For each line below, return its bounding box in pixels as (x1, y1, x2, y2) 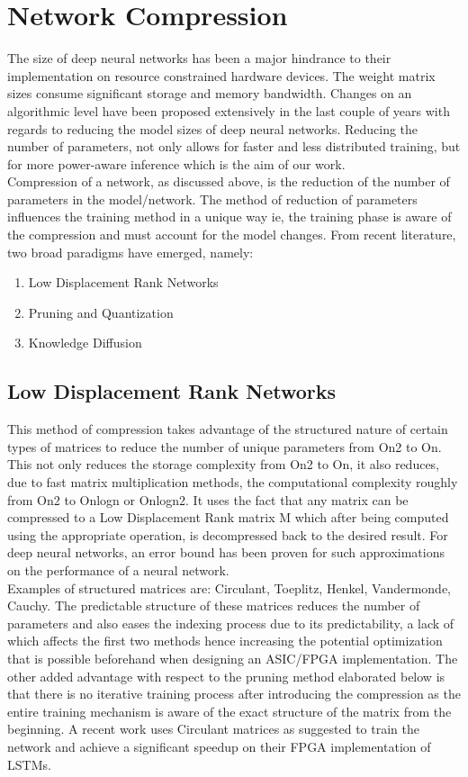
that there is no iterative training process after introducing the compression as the (7, 684, 461, 703)
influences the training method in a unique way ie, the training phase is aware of (7, 207, 452, 226)
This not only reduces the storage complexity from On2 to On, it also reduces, (7, 455, 440, 474)
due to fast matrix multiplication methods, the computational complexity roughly (7, 473, 458, 492)
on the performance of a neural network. (7, 560, 229, 579)
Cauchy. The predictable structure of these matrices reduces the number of (7, 596, 420, 615)
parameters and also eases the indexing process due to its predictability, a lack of (7, 613, 454, 632)
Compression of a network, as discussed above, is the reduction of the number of (7, 172, 450, 191)
